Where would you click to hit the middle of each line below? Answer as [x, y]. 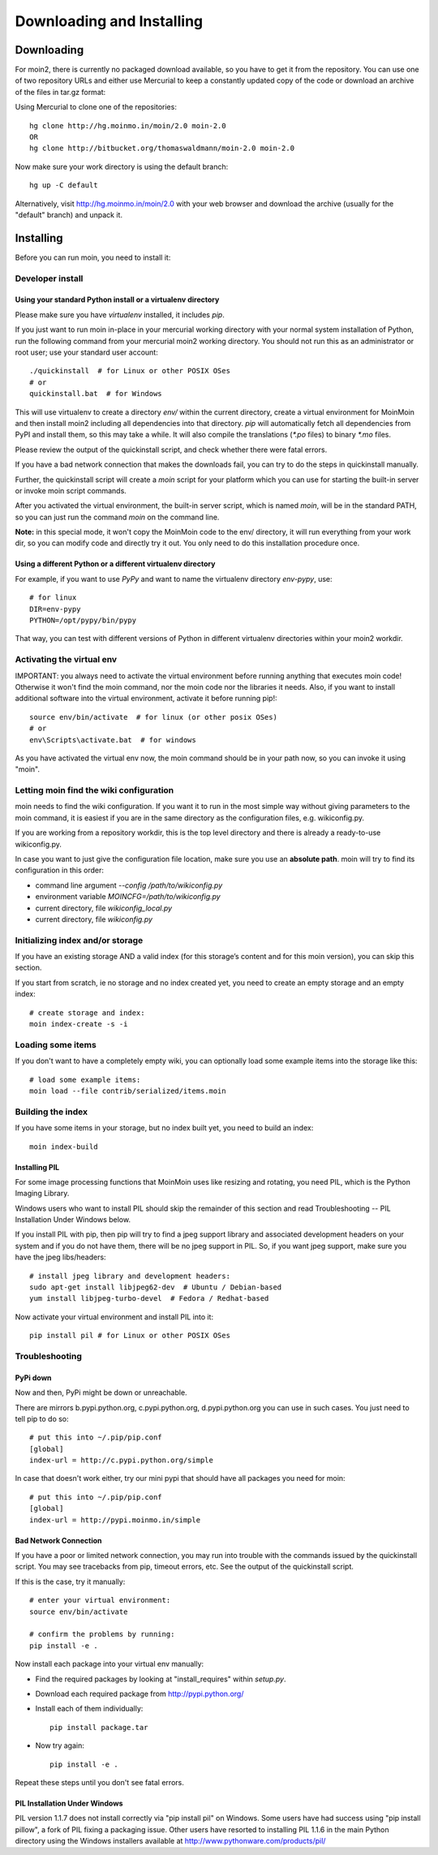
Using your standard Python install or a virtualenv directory [117, 299]
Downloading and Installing [109, 21]
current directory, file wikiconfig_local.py [104, 908]
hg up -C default [64, 185]
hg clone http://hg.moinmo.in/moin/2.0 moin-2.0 [128, 125]
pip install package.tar [99, 1727]
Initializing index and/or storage [79, 940]
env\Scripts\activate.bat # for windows [113, 740]
